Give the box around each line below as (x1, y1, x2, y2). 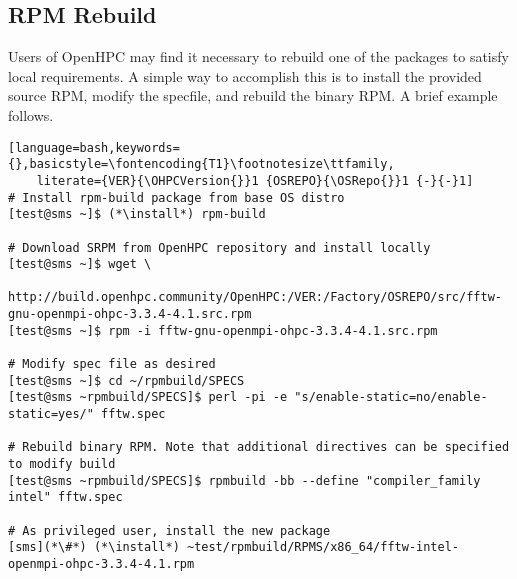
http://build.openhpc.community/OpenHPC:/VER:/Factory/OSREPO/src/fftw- (8, 290, 502, 305)
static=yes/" (8, 407, 94, 422)
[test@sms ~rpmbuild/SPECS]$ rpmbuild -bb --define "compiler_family (8, 473, 481, 488)
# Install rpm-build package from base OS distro (8, 190, 345, 205)
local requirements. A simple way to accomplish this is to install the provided (8, 65, 482, 86)
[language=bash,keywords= (8, 140, 180, 155)
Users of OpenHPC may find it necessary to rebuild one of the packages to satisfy (8, 46, 509, 67)
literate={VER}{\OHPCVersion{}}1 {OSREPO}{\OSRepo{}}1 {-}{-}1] (36, 173, 474, 188)
